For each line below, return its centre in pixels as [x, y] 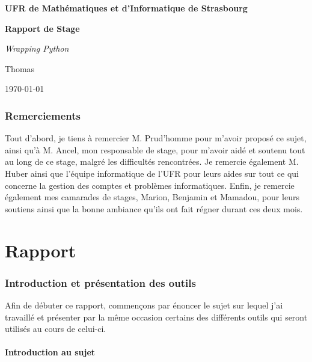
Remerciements [43, 115]
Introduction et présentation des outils [100, 282]
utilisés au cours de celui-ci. [56, 329]
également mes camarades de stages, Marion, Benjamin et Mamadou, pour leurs [152, 197]
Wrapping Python [37, 48]
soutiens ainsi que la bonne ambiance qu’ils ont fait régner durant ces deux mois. [154, 208]
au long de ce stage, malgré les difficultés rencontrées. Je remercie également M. [152, 161]
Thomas [20, 68]
